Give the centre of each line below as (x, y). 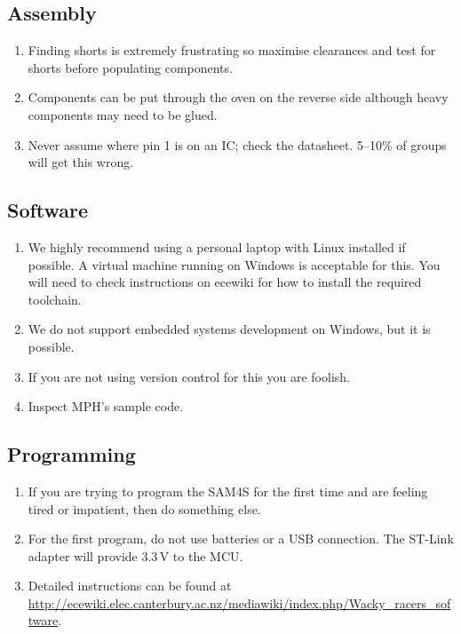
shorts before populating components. (130, 67)
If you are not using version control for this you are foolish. (189, 376)
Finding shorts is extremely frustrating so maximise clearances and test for (232, 50)
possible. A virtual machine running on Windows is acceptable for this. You (234, 264)
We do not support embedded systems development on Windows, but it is (229, 329)
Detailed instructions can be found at (130, 586)
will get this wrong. (81, 162)
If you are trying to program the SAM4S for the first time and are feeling (228, 491)
